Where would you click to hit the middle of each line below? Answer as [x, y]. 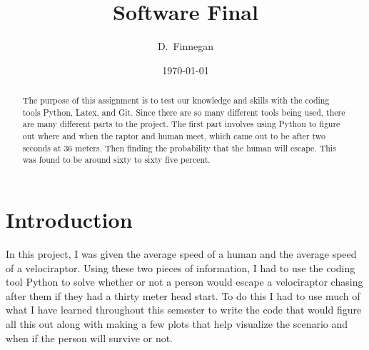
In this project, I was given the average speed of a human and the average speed [181, 253]
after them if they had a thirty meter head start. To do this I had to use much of [183, 295]
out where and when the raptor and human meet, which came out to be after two [174, 136]
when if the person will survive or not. [90, 337]
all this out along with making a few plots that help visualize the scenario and [177, 323]
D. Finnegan [186, 46]
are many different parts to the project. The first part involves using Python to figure [181, 124]
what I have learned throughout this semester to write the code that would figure [184, 310]
